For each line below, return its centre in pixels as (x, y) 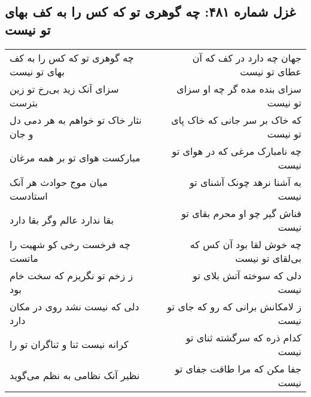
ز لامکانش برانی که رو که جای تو (234, 306)
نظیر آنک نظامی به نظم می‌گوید (75, 375)
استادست (29, 196)
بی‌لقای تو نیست (268, 258)
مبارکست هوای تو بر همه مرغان (75, 158)
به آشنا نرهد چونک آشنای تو (245, 182)
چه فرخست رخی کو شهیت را (70, 244)
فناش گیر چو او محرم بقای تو (241, 213)
